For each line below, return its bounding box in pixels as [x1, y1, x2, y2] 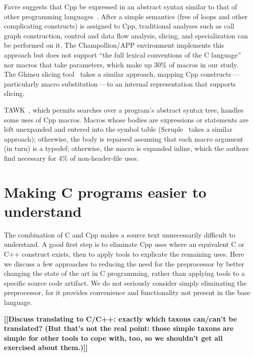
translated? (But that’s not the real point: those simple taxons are [4, 323, 234, 333]
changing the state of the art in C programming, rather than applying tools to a [4, 268, 245, 278]
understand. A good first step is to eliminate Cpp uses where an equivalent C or [4, 239, 245, 249]
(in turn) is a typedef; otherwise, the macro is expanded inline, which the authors [4, 143, 249, 153]
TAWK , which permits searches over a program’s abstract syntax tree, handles [4, 104, 244, 115]
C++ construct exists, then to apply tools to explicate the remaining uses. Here [4, 249, 244, 259]
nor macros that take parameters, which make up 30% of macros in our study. [4, 59, 239, 69]
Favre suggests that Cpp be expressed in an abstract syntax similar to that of [4, 1, 237, 11]
